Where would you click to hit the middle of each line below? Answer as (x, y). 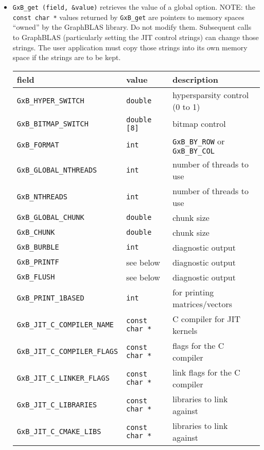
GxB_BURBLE (38, 247)
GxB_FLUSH (36, 277)
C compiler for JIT (207, 318)
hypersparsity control (211, 95)
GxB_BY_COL (194, 151)
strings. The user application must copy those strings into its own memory (130, 47)
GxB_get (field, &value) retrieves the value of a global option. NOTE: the (134, 7)
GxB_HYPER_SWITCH (50, 100)
